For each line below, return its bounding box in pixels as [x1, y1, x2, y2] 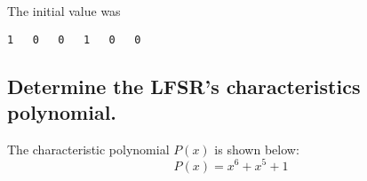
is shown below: [214, 139, 299, 158]
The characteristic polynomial [7, 139, 170, 158]
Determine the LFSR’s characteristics [7, 72, 361, 99]
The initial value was [7, 2, 121, 20]
